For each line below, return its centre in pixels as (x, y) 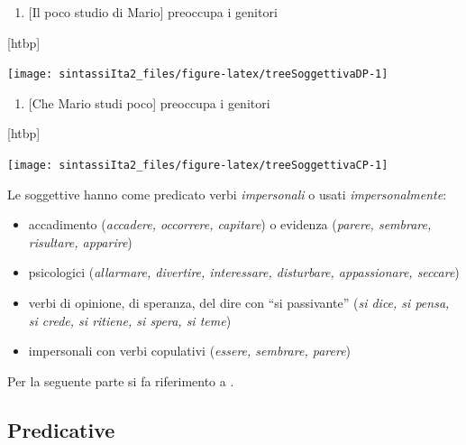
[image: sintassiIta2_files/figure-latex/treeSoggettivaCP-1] (198, 166)
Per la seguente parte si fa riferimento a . (121, 380)
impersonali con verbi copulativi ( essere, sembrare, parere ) (190, 351)
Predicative (61, 429)
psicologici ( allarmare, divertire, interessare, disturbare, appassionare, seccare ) (244, 272)
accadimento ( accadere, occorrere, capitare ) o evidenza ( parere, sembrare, (230, 224)
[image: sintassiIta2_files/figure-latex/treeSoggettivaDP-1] (198, 74)
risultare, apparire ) (80, 241)
